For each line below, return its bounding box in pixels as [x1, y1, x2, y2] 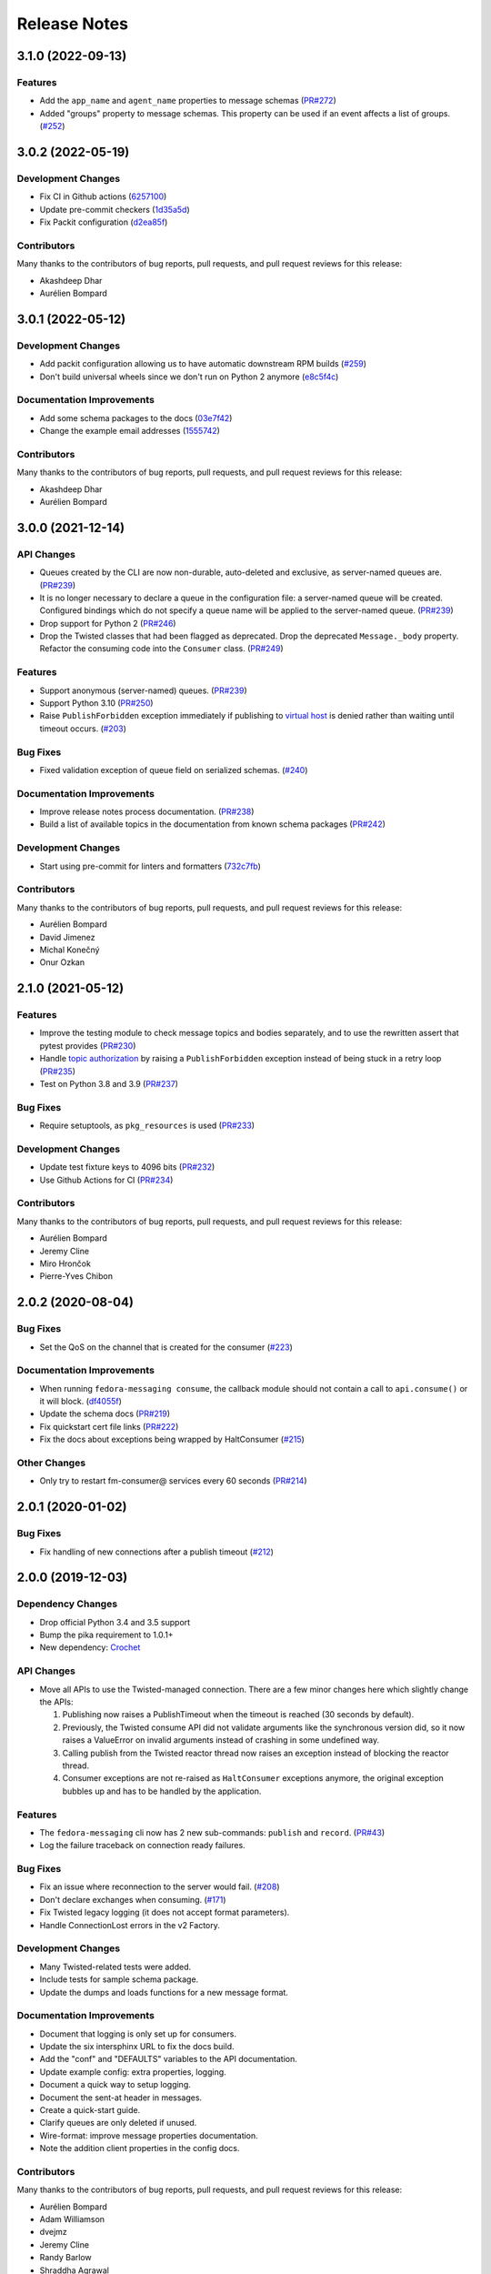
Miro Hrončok [39, 1258, 91, 1269]
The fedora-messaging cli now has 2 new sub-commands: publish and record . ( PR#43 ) [39, 1826, 386, 1837]
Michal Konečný [39, 944, 100, 955]
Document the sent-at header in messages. [39, 2092, 203, 2103]
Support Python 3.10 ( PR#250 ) [39, 697, 154, 709]
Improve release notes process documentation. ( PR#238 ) [39, 806, 255, 818]
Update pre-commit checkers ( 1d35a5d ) [39, 204, 190, 215]
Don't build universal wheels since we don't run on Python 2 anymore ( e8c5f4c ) [39, 371, 339, 382]
